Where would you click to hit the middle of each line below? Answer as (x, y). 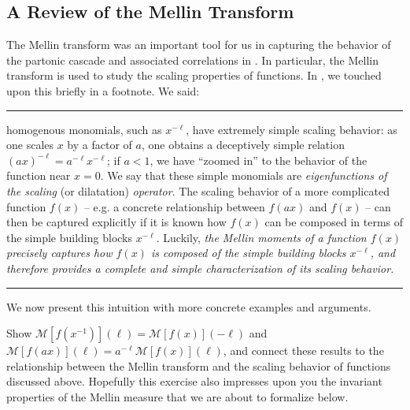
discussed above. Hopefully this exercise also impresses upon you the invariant (194, 381)
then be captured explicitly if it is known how (116, 222)
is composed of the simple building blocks (248, 253)
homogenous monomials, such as (84, 129)
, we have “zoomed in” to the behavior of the (259, 160)
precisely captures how (59, 253)
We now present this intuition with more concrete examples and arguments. (189, 306)
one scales (30, 145)
